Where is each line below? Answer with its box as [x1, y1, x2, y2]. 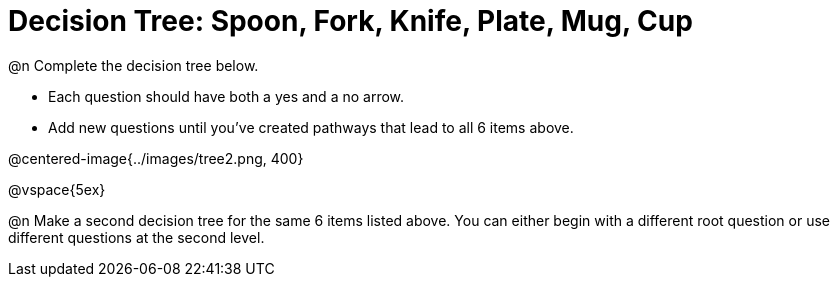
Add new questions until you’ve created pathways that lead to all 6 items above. [48, 118, 574, 136]
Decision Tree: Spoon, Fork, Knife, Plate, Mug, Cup [8, 4, 693, 38]
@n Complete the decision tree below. [8, 56, 259, 74]
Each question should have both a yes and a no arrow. [48, 87, 405, 105]
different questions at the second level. [8, 228, 265, 246]
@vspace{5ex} [8, 180, 106, 198]
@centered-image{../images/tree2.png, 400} [8, 149, 304, 167]
